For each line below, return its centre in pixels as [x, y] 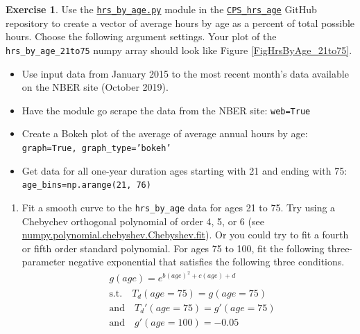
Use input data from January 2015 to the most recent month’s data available [185, 73]
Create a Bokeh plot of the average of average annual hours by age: [165, 133]
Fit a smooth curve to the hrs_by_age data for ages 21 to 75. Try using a [179, 207]
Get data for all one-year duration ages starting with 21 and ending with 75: [185, 170]
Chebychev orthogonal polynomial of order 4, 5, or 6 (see [143, 221]
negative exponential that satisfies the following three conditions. [206, 262]
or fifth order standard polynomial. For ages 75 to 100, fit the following [173, 248]
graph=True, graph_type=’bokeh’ [96, 148]
